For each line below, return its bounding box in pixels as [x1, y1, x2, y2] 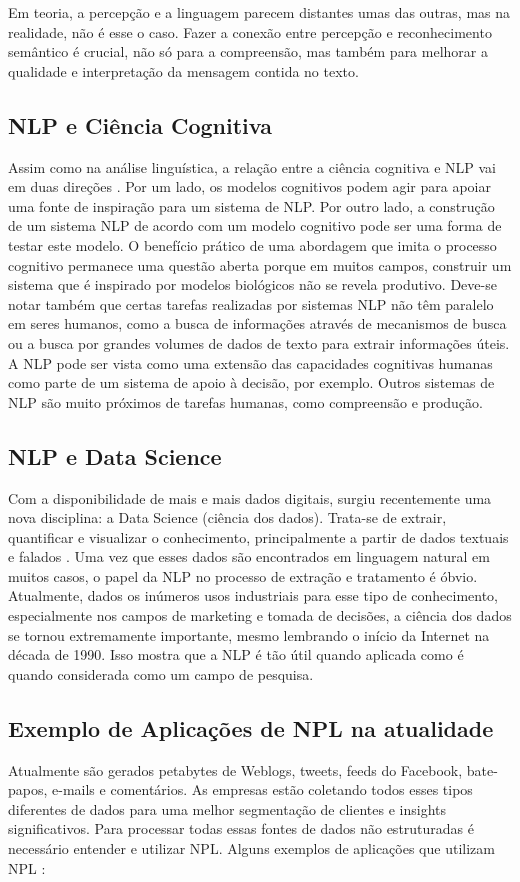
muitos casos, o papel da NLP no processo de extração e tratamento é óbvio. [8, 565, 478, 586]
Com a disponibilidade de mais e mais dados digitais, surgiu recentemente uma [8, 487, 492, 508]
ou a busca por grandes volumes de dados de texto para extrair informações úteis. [8, 332, 510, 353]
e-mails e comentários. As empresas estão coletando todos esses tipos [52, 779, 473, 800]
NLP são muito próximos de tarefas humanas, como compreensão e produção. [8, 391, 483, 412]
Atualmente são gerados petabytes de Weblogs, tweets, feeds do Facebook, [8, 759, 463, 780]
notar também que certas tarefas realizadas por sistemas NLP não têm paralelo [8, 293, 494, 314]
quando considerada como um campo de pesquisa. [8, 663, 314, 684]
